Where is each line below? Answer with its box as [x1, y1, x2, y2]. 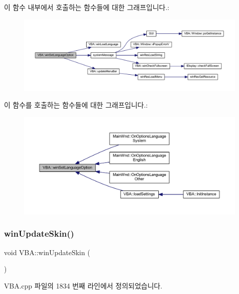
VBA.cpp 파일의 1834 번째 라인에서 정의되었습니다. [4, 280, 162, 291]
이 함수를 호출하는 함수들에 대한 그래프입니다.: [4, 100, 148, 110]
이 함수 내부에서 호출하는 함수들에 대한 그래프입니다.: [4, 2, 169, 12]
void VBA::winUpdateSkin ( [4, 247, 90, 257]
